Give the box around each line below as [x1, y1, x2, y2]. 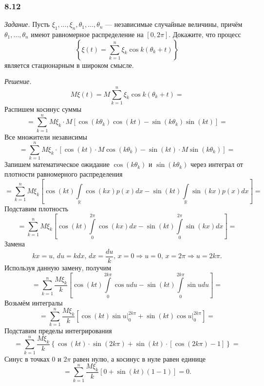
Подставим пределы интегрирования [4, 325, 112, 336]
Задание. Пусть [4, 19, 50, 29]
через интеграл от [190, 159, 243, 169]
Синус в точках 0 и [4, 353, 61, 364]
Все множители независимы [4, 131, 87, 142]
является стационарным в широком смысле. [4, 60, 134, 70]
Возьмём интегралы [4, 298, 63, 308]
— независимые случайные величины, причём [105, 19, 243, 29]
